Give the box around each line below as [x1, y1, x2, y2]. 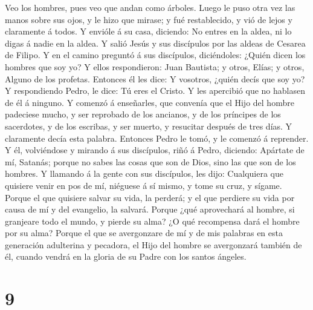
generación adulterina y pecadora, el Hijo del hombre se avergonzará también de [5, 238, 302, 251]
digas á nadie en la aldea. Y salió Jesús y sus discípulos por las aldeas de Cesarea [5, 36, 306, 49]
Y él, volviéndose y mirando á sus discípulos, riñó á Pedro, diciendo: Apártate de [5, 143, 305, 156]
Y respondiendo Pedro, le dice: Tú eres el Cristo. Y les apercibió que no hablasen [5, 84, 305, 97]
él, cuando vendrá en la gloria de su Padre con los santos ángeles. [5, 250, 247, 263]
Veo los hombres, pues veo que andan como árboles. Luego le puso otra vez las [5, 1, 295, 13]
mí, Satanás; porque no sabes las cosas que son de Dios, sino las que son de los [5, 155, 296, 168]
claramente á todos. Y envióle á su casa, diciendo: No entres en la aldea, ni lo [5, 25, 292, 38]
